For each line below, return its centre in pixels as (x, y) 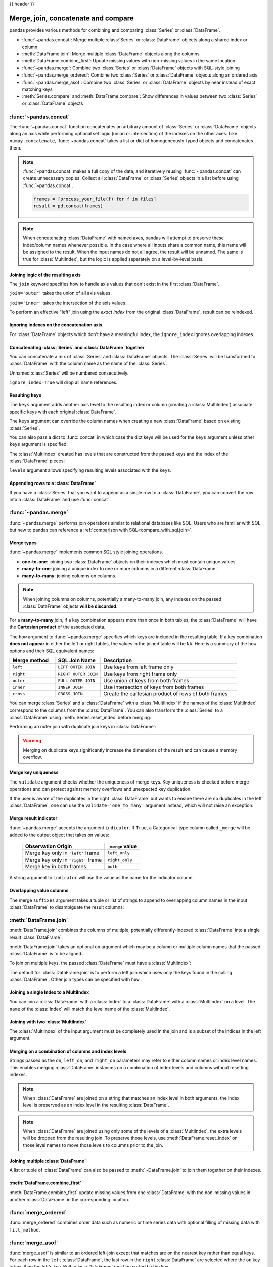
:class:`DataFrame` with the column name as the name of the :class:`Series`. (88, 364)
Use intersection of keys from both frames (154, 687)
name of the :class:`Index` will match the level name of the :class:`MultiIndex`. (90, 1009)
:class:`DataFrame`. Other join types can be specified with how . (75, 979)
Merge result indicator (33, 818)
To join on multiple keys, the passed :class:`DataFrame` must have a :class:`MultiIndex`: (100, 963)
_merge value (122, 846)
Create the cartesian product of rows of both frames (166, 694)
